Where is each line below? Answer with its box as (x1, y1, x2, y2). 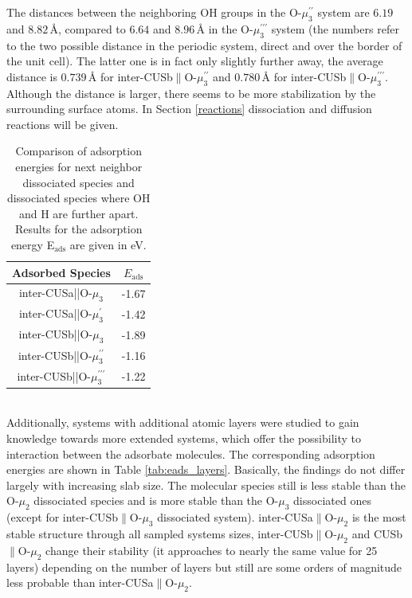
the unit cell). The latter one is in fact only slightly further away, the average (6, 53, 383, 69)
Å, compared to (49, 20, 126, 37)
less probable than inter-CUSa (6, 574, 154, 591)
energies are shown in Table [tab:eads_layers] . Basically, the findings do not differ (6, 461, 406, 478)
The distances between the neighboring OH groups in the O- (6, 4, 302, 20)
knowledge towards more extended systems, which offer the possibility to (6, 430, 362, 447)
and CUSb (351, 526, 403, 541)
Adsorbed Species (12, 264, 111, 280)
